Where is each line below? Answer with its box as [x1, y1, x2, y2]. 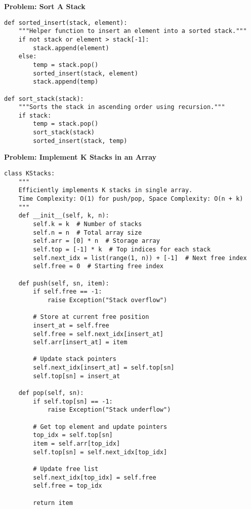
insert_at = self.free [33, 321, 109, 329]
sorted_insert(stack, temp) [33, 137, 128, 144]
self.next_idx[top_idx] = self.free [33, 474, 156, 481]
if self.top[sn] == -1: [33, 397, 113, 405]
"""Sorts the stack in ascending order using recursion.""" [18, 103, 225, 111]
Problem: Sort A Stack [4, 1, 86, 11]
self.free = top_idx [33, 482, 102, 490]
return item [33, 499, 73, 506]
